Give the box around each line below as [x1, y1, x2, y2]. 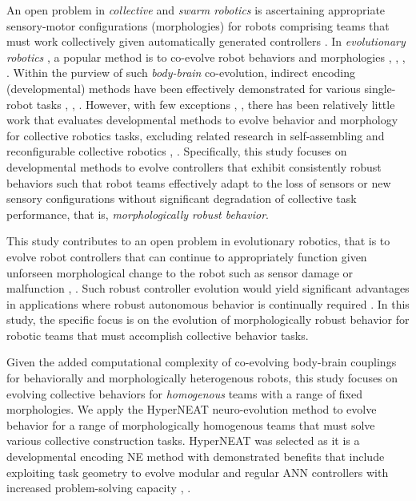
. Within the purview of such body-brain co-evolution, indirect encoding [6, 64, 356, 81]
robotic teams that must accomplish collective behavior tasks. [6, 326, 309, 343]
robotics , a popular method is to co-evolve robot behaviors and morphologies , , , [6, 48, 406, 65]
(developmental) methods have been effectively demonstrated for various [6, 79, 361, 96]
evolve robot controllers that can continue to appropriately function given [6, 248, 367, 265]
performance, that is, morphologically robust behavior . [6, 205, 269, 222]
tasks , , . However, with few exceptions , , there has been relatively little [36, 95, 395, 112]
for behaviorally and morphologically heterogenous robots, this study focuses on [6, 370, 398, 386]
